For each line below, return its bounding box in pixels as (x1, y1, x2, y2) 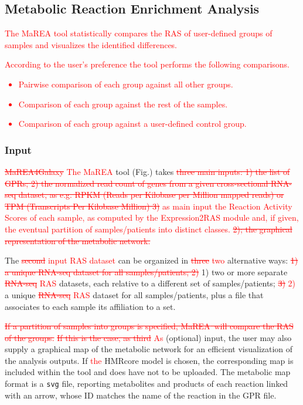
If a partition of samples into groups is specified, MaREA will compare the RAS (5, 320, 294, 332)
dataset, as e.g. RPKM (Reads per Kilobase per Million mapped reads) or (18, 188, 284, 201)
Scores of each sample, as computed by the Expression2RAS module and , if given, (5, 211, 299, 224)
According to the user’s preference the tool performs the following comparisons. (5, 58, 290, 70)
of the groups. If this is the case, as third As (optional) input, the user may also (5, 331, 292, 343)
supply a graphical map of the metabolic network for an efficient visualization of (5, 343, 293, 355)
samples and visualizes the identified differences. (5, 38, 178, 50)
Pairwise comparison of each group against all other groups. (18, 77, 233, 90)
